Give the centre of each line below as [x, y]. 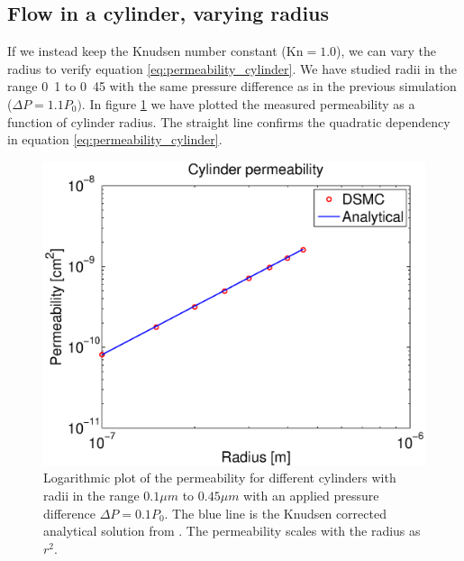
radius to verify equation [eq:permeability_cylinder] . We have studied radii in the [232, 68]
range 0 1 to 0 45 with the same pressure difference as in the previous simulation [232, 86]
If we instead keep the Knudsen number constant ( [147, 51]
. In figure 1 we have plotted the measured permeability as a [248, 103]
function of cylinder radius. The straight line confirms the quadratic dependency [229, 121]
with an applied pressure [311, 495]
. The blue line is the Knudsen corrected [275, 513]
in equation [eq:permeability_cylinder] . [115, 139]
